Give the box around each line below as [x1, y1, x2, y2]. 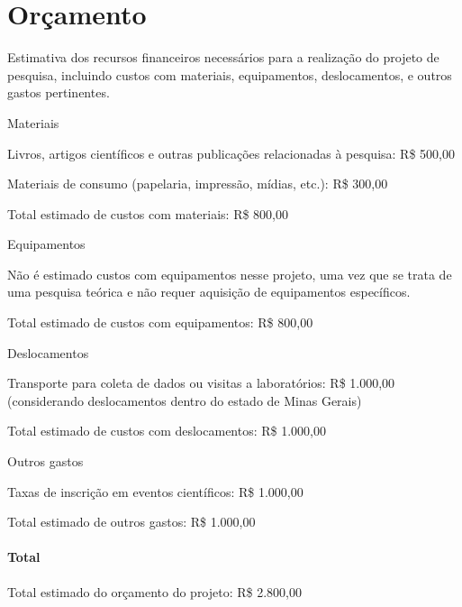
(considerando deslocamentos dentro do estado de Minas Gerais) [7, 391, 362, 409]
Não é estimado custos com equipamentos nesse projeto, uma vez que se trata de [7, 264, 452, 283]
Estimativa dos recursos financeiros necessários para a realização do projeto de [7, 48, 439, 67]
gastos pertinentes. [7, 83, 110, 102]
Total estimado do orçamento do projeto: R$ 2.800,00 [7, 582, 303, 601]
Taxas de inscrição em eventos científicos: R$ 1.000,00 [7, 482, 303, 501]
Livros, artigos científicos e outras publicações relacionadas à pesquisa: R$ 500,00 [7, 143, 455, 162]
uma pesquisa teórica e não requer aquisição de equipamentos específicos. [7, 282, 411, 301]
